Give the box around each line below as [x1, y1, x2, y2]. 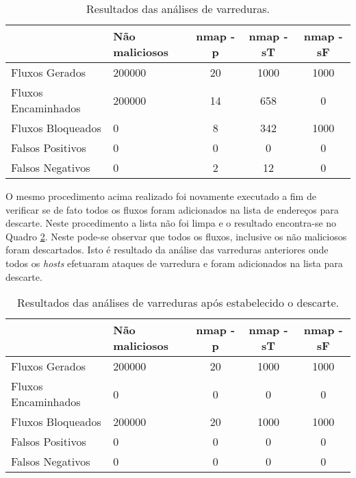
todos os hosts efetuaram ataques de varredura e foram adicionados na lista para [5, 255, 343, 270]
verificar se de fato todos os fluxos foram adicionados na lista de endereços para [5, 202, 339, 216]
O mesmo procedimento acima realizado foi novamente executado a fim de [5, 189, 316, 203]
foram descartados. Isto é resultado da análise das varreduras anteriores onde [5, 242, 329, 257]
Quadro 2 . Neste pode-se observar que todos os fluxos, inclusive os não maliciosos [5, 229, 347, 243]
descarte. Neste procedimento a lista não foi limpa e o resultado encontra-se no [5, 216, 337, 230]
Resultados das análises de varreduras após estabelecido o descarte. [16, 294, 340, 311]
